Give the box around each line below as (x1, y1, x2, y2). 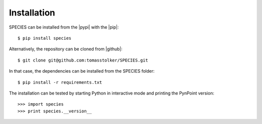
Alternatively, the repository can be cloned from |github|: (9, 46, 123, 52)
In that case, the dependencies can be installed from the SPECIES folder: (9, 68, 155, 74)
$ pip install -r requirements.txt (17, 79, 102, 85)
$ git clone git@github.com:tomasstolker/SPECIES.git (17, 57, 148, 63)
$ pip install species (17, 35, 72, 41)
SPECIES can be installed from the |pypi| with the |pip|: (9, 24, 119, 30)
